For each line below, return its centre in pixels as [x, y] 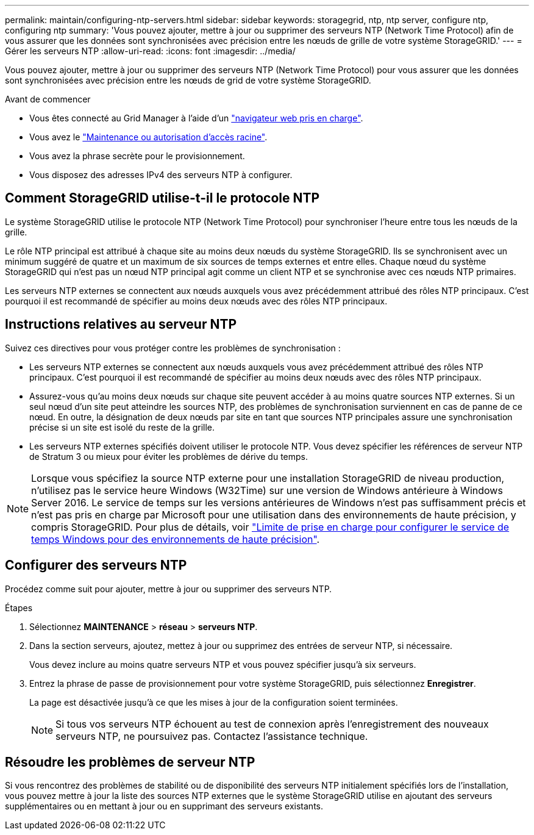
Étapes [19, 607]
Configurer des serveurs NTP [96, 565]
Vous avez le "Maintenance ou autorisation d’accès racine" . [148, 137]
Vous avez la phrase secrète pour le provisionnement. [137, 156]
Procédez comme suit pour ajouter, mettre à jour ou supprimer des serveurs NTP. [169, 589]
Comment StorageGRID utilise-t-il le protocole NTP [162, 198]
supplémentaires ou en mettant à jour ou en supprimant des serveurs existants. [164, 806]
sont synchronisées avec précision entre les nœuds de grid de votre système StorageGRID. [188, 80]
